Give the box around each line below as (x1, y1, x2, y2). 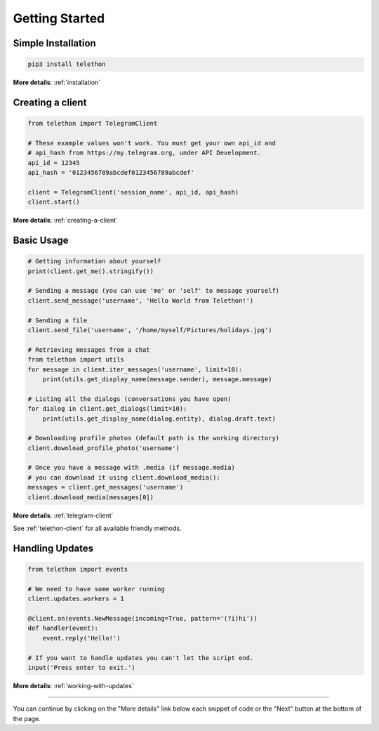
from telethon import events (27, 565, 128, 573)
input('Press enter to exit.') (27, 664, 136, 671)
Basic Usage (13, 235, 69, 246)
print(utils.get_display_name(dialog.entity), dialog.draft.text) (42, 414, 277, 423)
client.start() (27, 198, 80, 206)
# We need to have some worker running (27, 585, 165, 593)
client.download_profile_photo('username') (27, 444, 180, 452)
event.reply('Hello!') (42, 634, 121, 642)
